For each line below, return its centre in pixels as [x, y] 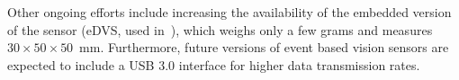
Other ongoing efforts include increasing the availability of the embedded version [229, 12]
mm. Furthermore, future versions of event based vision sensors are [264, 47]
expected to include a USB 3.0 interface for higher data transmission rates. [214, 64]
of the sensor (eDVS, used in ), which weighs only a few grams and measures [220, 29]
